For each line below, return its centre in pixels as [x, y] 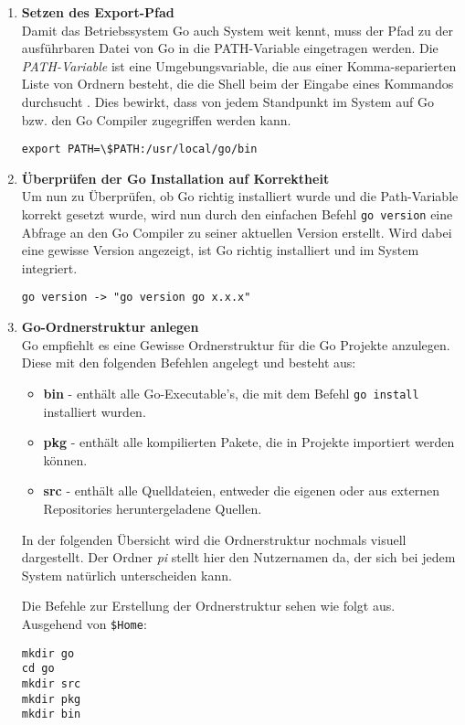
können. [65, 459]
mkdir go [48, 653]
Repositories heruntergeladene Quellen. [153, 508]
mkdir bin [51, 714]
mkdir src [51, 683]
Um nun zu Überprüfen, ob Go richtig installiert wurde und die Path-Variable [240, 196]
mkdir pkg [51, 699]
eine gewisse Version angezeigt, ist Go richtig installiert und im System [220, 250]
